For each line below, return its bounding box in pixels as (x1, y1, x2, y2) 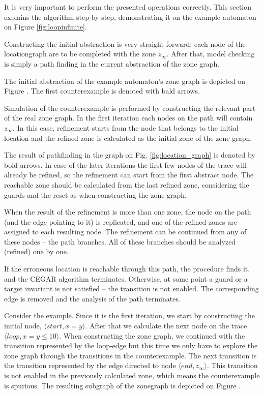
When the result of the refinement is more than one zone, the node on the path (4, 206, 251, 217)
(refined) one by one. (4, 246, 69, 257)
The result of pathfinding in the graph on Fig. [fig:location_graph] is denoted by (4, 149, 255, 160)
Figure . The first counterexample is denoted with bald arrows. (4, 85, 200, 96)
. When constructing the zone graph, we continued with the (59, 330, 245, 341)
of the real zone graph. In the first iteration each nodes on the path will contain (4, 112, 253, 123)
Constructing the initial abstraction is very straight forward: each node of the (4, 38, 246, 49)
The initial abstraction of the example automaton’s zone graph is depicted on (4, 75, 245, 86)
